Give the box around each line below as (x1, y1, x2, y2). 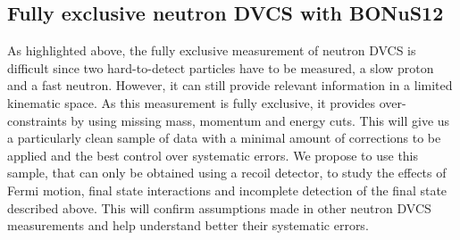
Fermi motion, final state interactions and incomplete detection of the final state (7, 180, 447, 199)
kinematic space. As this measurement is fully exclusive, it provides (7, 93, 376, 112)
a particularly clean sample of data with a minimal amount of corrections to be (7, 128, 441, 147)
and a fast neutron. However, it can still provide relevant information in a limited (7, 76, 453, 95)
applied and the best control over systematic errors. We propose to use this (7, 145, 419, 164)
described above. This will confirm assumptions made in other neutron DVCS (7, 198, 431, 217)
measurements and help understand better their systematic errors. (7, 216, 369, 235)
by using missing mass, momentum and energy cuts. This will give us (71, 111, 450, 129)
